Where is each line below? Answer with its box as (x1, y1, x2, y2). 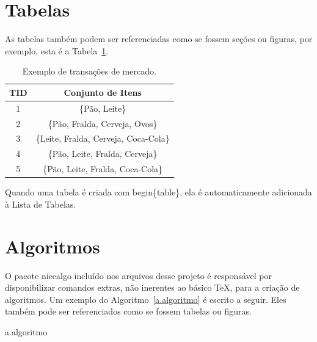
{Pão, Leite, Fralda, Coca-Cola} (43, 162, 163, 175)
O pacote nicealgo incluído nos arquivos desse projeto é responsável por (5, 269, 272, 282)
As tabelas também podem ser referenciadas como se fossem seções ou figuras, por (5, 32, 313, 45)
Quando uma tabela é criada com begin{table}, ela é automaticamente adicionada (5, 186, 312, 198)
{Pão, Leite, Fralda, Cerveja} (48, 147, 158, 160)
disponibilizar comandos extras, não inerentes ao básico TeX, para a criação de (5, 281, 300, 294)
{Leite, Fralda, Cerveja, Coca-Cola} (35, 132, 170, 145)
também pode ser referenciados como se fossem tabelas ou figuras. (5, 305, 252, 318)
